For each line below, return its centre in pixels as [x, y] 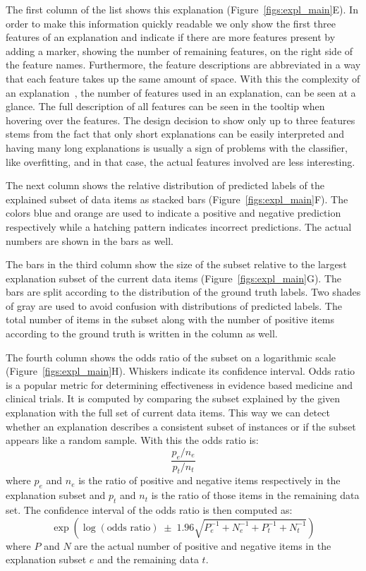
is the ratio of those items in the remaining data [255, 495]
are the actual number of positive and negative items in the [203, 545]
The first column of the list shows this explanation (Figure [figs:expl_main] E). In [182, 9]
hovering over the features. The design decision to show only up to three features [181, 120]
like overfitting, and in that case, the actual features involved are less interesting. [181, 161]
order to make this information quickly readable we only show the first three [171, 23]
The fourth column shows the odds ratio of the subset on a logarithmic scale [171, 357]
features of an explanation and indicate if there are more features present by [171, 37]
